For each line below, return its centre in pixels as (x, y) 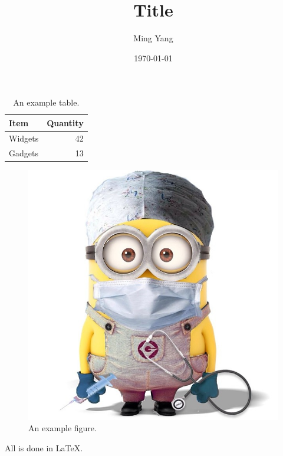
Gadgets (24, 152)
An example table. (46, 102)
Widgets (24, 138)
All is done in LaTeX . (44, 447)
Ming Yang (153, 38)
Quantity (65, 122)
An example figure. (62, 428)
